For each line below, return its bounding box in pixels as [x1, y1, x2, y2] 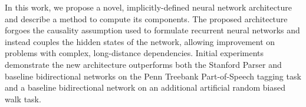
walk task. [5, 92, 41, 105]
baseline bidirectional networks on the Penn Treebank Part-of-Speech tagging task [5, 70, 301, 82]
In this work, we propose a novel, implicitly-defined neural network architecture [5, 1, 292, 13]
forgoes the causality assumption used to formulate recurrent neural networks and [5, 24, 300, 36]
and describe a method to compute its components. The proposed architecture [5, 12, 288, 25]
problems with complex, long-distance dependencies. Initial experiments [5, 47, 264, 59]
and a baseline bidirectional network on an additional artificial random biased [5, 81, 285, 94]
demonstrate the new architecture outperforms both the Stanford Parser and [5, 58, 282, 70]
